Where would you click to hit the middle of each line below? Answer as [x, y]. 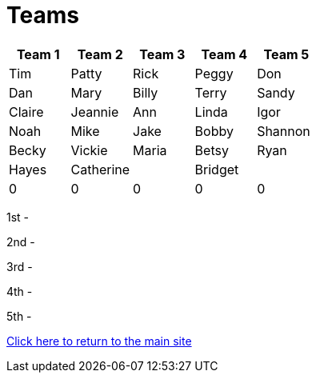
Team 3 [162, 54]
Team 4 [224, 54]
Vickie [89, 150]
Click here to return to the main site [99, 341]
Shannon [284, 131]
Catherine [100, 169]
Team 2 [100, 54]
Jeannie [95, 112]
